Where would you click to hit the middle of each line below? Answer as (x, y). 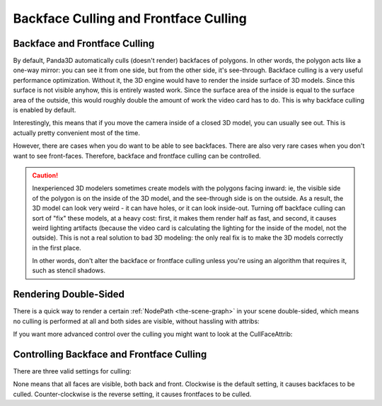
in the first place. (57, 248)
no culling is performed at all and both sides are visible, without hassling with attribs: (136, 321)
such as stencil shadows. (69, 271)
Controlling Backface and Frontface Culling (110, 354)
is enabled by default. (45, 110)
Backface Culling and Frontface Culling (130, 18)
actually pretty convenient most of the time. (77, 133)
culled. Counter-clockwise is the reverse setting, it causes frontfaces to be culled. (132, 394)
